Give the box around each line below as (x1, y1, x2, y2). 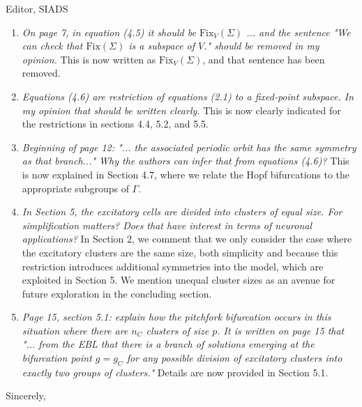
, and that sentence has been (202, 52, 325, 66)
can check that (22, 38, 83, 53)
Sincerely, (6, 388, 46, 403)
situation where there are (22, 323, 128, 337)
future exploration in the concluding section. (22, 286, 212, 300)
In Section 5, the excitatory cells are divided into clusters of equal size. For (22, 204, 342, 219)
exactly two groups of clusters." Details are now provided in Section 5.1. (22, 364, 329, 379)
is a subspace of (128, 38, 195, 53)
